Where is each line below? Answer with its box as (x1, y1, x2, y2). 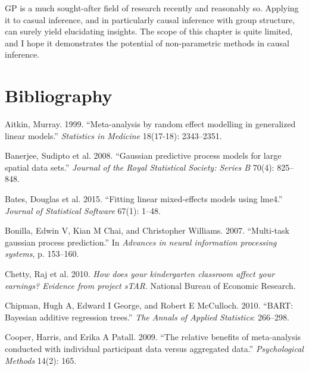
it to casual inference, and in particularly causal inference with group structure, (5, 13, 295, 26)
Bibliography (5, 83, 113, 108)
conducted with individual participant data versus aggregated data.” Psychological (5, 342, 304, 354)
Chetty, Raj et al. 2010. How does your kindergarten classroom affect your (5, 268, 275, 280)
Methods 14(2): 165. (5, 354, 77, 366)
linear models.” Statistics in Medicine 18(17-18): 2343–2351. (5, 129, 222, 142)
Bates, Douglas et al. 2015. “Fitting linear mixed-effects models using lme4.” (5, 193, 283, 205)
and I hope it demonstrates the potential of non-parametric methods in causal (5, 36, 289, 49)
